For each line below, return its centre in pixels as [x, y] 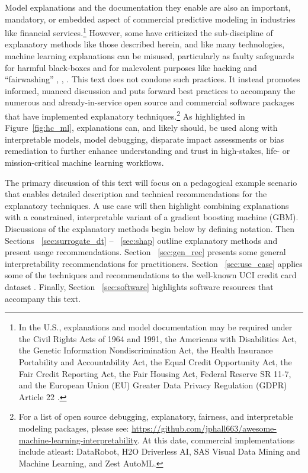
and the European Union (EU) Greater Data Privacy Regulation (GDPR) [153, 385]
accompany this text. [43, 298]
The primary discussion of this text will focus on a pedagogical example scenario [151, 182]
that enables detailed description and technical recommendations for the [136, 194]
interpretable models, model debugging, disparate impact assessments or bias [145, 139]
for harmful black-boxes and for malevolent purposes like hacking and [131, 67]
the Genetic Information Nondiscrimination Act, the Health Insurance [146, 350]
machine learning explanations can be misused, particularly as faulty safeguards [150, 56]
